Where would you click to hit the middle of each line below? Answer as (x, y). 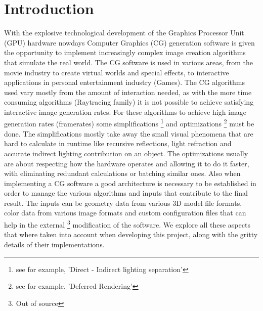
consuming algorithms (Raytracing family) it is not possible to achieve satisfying (129, 102)
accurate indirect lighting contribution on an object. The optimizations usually (126, 153)
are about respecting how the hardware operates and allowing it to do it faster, (127, 163)
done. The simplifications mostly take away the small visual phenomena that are (129, 133)
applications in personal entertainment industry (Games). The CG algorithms (124, 82)
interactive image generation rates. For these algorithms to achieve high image (125, 112)
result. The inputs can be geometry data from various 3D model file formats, (123, 203)
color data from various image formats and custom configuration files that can (125, 213)
